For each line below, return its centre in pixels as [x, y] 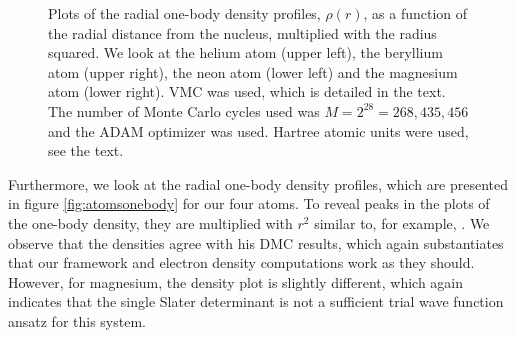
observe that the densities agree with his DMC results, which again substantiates [256, 242]
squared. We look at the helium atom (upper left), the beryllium [245, 52]
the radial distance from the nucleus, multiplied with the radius [242, 32]
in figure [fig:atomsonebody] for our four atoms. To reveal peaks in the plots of [249, 203]
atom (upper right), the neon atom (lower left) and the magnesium [253, 71]
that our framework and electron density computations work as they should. [241, 262]
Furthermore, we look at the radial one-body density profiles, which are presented [258, 183]
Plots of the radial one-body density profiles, [184, 13]
